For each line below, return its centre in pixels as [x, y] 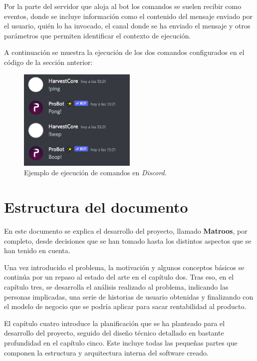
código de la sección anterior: [48, 62]
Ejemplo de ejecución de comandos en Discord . [95, 173]
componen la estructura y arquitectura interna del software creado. [106, 352]
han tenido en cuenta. [37, 250]
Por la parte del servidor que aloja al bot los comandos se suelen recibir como [123, 6]
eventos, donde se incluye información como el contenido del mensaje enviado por [128, 16]
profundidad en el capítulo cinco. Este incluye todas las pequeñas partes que [121, 343]
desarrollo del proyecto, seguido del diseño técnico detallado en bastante [114, 333]
